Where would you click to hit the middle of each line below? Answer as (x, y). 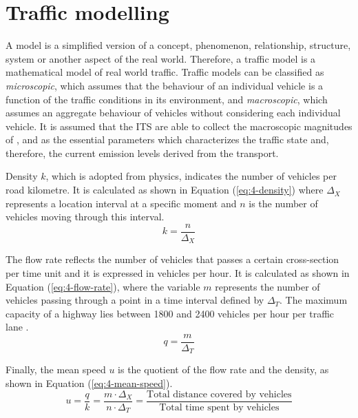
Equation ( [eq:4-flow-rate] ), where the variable (103, 286)
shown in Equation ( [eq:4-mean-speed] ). (89, 383)
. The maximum (314, 300)
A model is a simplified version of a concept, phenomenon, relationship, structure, (178, 45)
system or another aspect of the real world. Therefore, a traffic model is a (161, 58)
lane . (17, 327)
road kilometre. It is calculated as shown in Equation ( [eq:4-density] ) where (165, 190)
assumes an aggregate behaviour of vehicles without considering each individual (173, 113)
